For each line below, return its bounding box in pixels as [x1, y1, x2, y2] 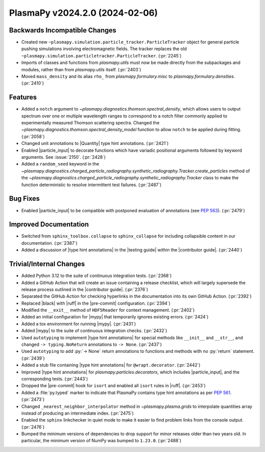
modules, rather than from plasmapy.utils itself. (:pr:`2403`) [21, 66, 142, 72]
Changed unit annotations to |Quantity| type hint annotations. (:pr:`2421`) [21, 141, 169, 146]
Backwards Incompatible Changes [9, 26, 116, 34]
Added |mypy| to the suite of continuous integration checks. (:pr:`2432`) [21, 328, 167, 334]
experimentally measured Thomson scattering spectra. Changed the [21, 120, 159, 126]
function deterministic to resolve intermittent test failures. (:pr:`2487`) [21, 182, 162, 188]
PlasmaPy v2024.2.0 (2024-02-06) [9, 7, 158, 18]
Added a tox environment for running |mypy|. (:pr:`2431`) [21, 321, 136, 327]
